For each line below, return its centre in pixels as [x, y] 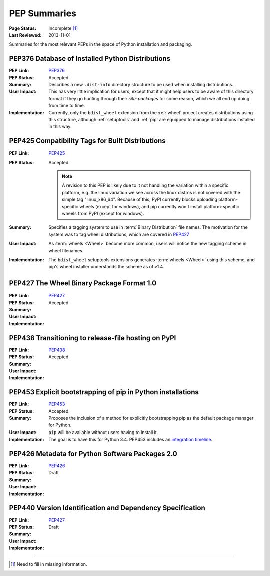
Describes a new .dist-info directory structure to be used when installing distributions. [141, 85]
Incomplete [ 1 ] [63, 28]
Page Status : [23, 28]
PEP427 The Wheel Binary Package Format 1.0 [83, 283]
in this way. [60, 127]
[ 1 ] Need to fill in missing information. [49, 564]
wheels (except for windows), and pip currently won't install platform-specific [159, 206]
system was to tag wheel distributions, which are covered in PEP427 [119, 234]
